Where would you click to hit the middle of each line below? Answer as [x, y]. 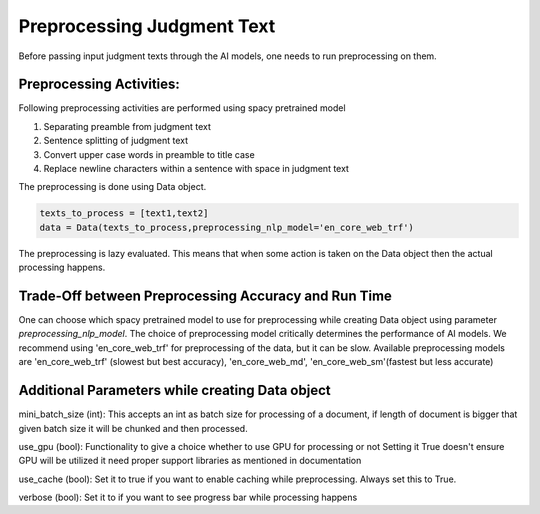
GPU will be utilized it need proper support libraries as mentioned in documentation [190, 461]
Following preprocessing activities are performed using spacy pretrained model [182, 108]
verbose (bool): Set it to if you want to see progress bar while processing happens [188, 497]
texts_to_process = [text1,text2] [124, 213]
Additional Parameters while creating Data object [174, 390]
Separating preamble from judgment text [127, 126]
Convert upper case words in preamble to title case [149, 154]
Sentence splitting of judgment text [116, 141]
